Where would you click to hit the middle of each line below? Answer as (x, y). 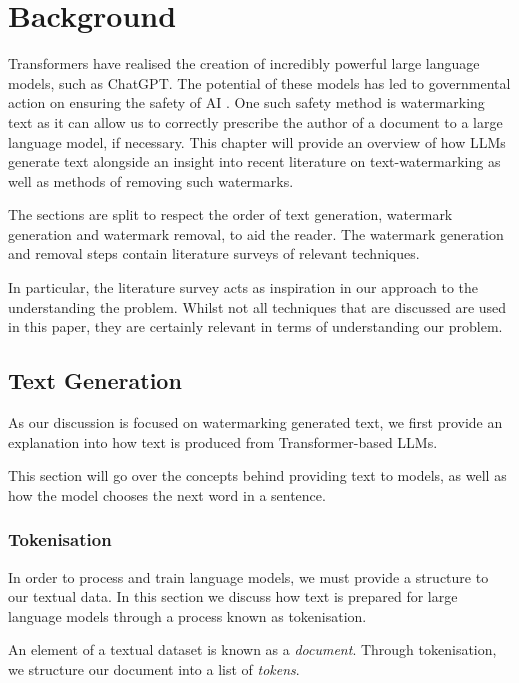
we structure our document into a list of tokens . (154, 669)
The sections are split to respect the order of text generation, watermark (230, 214)
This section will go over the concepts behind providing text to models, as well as (257, 475)
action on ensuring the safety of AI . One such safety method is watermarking (246, 102)
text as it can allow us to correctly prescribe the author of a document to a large (255, 121)
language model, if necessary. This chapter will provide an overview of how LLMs (257, 141)
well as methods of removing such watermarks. (151, 180)
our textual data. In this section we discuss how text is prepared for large (233, 596)
